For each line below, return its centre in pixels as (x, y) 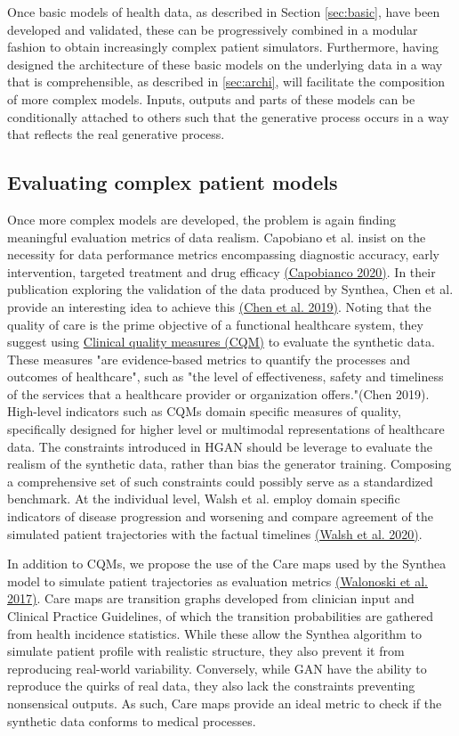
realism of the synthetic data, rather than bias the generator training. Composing (229, 464)
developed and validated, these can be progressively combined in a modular (213, 29)
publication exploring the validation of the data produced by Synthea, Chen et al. (230, 289)
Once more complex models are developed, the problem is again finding (201, 219)
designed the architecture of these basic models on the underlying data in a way (225, 64)
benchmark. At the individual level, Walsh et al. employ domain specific (204, 499)
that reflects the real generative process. (116, 134)
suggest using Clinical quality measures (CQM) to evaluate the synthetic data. (221, 342)
